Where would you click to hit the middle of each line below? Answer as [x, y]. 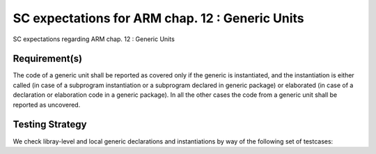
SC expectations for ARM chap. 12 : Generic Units [158, 18]
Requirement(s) [48, 59]
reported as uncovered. [47, 105]
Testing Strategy [50, 124]
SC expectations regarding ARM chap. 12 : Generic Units [94, 39]
